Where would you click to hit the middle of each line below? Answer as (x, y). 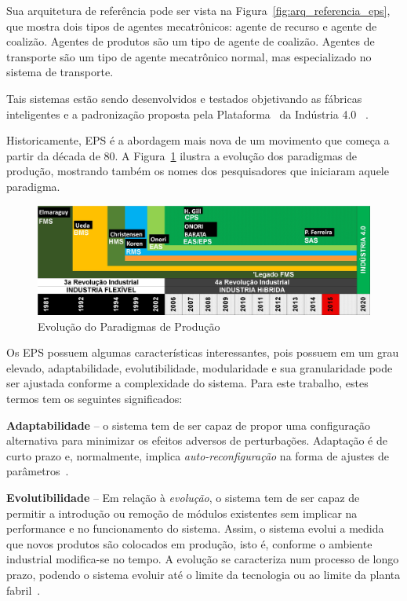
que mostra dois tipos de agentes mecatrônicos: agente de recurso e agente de (192, 26)
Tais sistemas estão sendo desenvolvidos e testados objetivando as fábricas (184, 98)
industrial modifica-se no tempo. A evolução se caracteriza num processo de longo (203, 559)
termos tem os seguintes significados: (94, 399)
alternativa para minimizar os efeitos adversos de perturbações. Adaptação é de (197, 440)
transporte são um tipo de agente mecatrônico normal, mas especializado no (189, 56)
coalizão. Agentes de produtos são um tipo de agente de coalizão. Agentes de (191, 41)
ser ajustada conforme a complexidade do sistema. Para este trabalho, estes (187, 383)
